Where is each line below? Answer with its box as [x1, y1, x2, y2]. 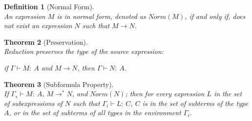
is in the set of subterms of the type [142, 98, 248, 108]
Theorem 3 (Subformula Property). [4, 79, 114, 89]
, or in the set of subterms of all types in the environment [9, 107, 181, 118]
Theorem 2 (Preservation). [4, 36, 88, 47]
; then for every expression [125, 88, 205, 99]
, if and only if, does [184, 11, 246, 21]
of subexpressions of [4, 98, 63, 108]
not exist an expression [4, 20, 72, 31]
